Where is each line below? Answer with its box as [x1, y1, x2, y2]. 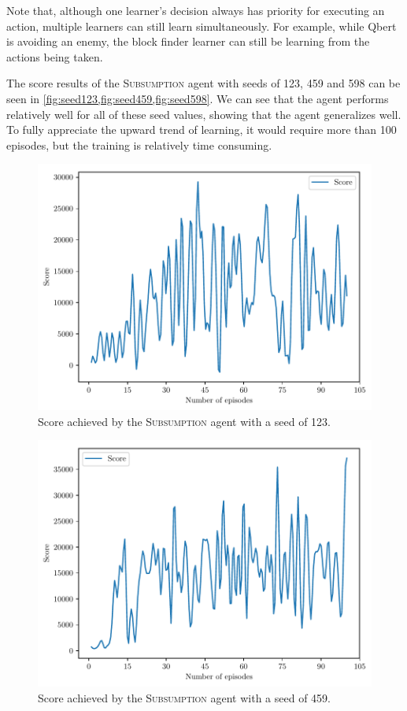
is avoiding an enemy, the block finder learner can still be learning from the [6, 33, 370, 50]
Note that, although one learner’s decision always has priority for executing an [6, 2, 385, 18]
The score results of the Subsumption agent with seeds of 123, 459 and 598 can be [6, 75, 401, 91]
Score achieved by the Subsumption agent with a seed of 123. [38, 413, 331, 429]
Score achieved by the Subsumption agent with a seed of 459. [38, 689, 331, 705]
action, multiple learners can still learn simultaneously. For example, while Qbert [6, 17, 397, 34]
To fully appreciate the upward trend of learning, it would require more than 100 [6, 121, 397, 138]
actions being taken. [6, 48, 103, 65]
